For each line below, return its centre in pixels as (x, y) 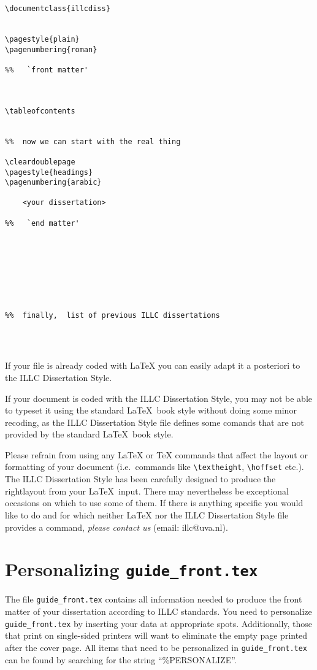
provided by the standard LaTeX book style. (89, 434)
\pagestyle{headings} (49, 172)
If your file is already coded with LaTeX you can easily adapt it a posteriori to (153, 365)
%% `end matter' (42, 223)
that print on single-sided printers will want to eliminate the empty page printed (156, 635)
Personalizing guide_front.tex (132, 569)
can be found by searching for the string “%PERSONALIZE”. (121, 659)
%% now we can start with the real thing (93, 141)
